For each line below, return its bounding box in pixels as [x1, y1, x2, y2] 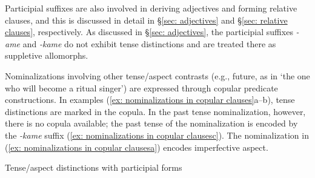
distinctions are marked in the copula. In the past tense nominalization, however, [5, 105, 306, 117]
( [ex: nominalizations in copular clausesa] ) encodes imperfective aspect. [5, 140, 268, 153]
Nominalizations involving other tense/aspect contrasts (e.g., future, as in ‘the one [5, 69, 310, 82]
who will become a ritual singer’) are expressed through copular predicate [5, 81, 278, 94]
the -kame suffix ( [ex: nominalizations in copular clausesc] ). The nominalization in [5, 128, 309, 141]
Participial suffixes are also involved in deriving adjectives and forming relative [5, 2, 297, 14]
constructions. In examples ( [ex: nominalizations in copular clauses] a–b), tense [5, 93, 295, 106]
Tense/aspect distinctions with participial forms [5, 161, 182, 174]
